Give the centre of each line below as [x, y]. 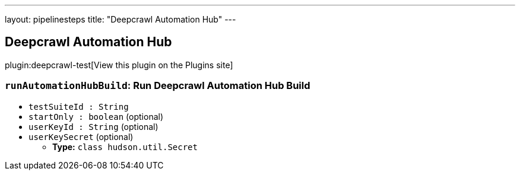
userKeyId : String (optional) [93, 126]
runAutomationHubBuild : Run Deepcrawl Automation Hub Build [158, 86]
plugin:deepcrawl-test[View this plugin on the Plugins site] [119, 65]
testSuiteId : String [79, 106]
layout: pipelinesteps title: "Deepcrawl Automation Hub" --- [121, 19]
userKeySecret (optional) [81, 136]
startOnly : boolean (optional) [96, 116]
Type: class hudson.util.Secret [125, 147]
